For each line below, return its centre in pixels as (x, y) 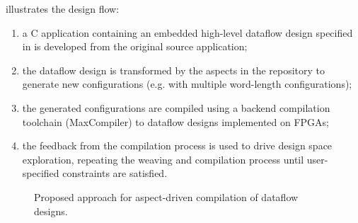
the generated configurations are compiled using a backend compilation (176, 107)
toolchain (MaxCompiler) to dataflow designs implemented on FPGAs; (176, 121)
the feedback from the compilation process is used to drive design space (177, 145)
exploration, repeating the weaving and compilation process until (163, 159)
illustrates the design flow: (63, 8)
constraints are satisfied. (115, 173)
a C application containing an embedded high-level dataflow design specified (187, 32)
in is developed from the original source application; (135, 46)
